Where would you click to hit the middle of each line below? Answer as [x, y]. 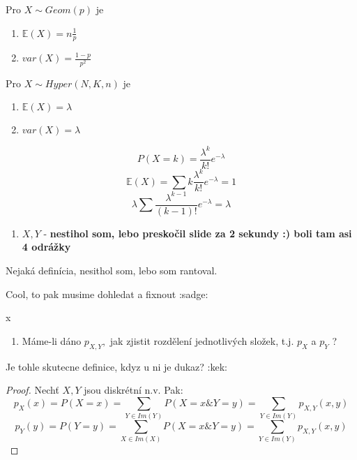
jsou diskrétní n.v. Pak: [134, 390]
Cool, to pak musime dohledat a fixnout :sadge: [107, 294]
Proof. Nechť [32, 390]
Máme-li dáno [52, 340]
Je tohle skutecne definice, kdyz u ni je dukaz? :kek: [116, 366]
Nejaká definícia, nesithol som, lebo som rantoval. [112, 270]
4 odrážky [46, 247]
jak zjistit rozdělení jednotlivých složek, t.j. [202, 340]
